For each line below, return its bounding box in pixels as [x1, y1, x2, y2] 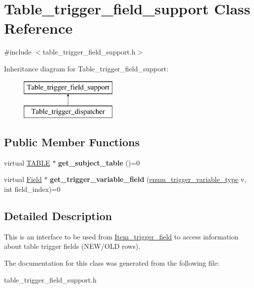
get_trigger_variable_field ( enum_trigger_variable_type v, [50, 174, 247, 184]
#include [4, 47, 32, 57]
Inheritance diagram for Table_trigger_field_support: [4, 63, 169, 73]
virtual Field [4, 174, 42, 184]
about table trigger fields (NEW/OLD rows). [4, 241, 141, 251]
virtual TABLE [4, 157, 51, 168]
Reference [4, 18, 73, 38]
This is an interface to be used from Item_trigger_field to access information [4, 231, 239, 241]
